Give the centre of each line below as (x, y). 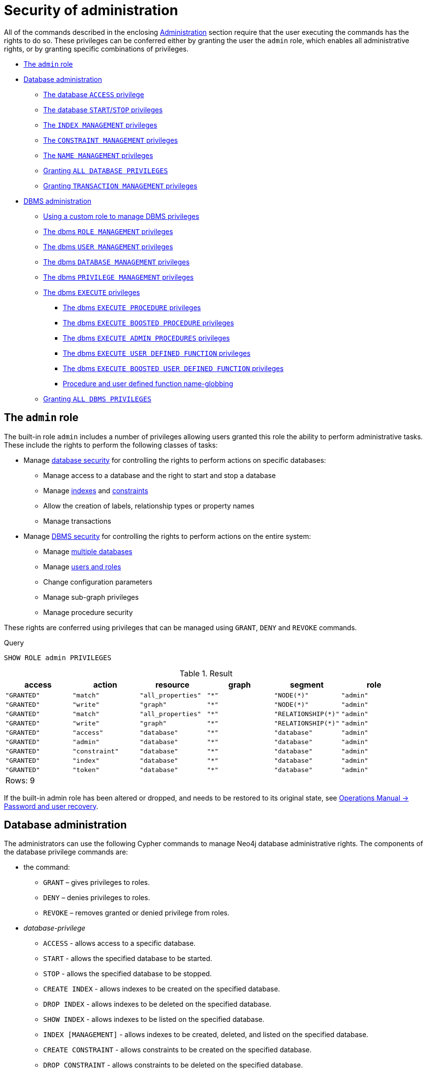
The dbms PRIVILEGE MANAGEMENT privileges (118, 277)
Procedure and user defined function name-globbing (148, 383)
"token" (86, 770)
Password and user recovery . (51, 806)
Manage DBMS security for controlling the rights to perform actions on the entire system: (167, 536)
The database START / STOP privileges (103, 109)
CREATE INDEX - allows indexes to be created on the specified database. (162, 989)
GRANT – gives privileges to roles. (97, 883)
